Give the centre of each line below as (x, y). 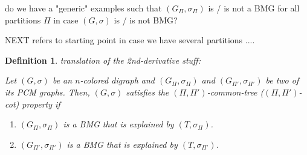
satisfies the (147, 92)
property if (41, 104)
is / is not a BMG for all (254, 8)
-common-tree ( (235, 92)
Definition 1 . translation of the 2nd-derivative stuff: (103, 60)
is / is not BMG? (146, 20)
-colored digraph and (117, 80)
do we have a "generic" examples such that (83, 8)
